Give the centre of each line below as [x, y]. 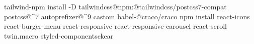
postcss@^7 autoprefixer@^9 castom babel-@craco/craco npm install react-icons [127, 16]
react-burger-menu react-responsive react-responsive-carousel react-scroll [115, 26]
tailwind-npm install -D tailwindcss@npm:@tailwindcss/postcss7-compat [115, 6]
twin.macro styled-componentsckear [59, 35]
